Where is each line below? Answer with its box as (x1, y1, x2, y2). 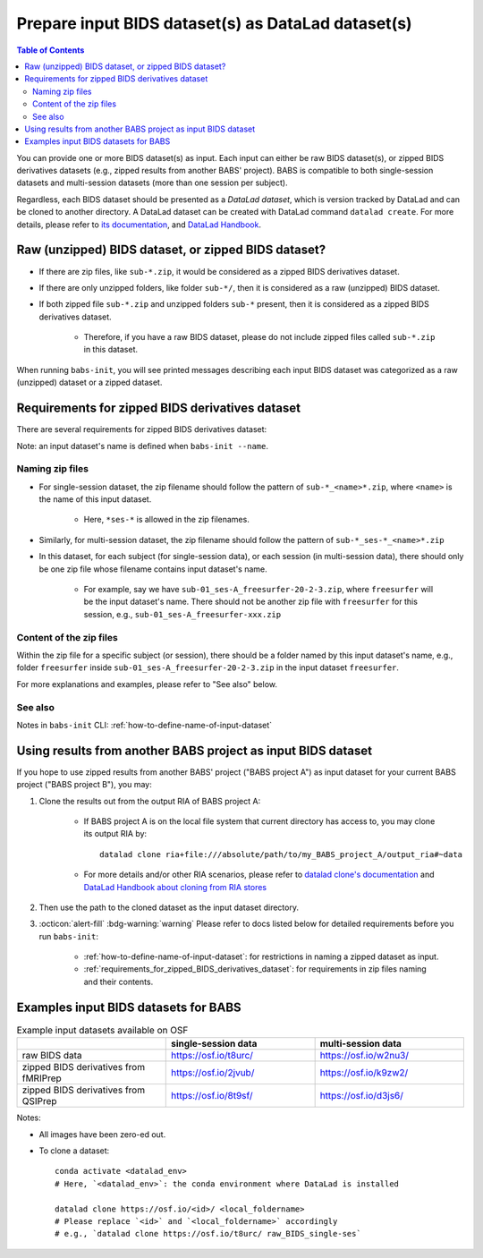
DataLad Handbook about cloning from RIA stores (83, 881, 267, 892)
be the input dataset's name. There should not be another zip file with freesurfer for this (83, 596, 418, 608)
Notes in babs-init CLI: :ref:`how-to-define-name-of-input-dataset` (16, 719, 273, 730)
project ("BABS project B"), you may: (16, 779, 152, 790)
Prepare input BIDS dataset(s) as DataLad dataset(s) (16, 13, 412, 33)
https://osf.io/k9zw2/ (319, 1067, 409, 1079)
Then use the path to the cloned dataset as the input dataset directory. (38, 902, 300, 913)
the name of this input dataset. (38, 494, 152, 505)
